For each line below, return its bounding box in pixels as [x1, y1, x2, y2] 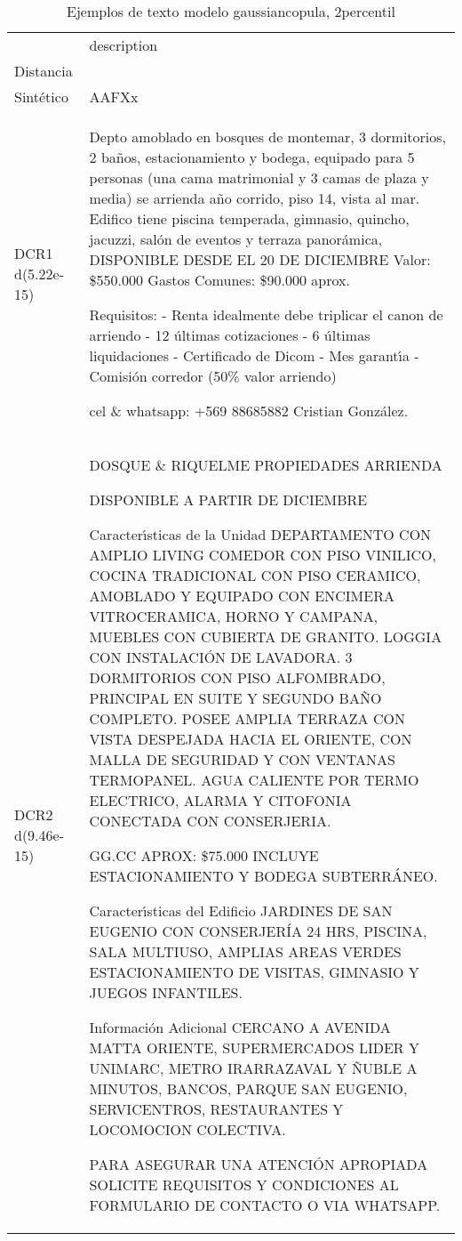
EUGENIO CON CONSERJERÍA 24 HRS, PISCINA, [89, 921, 427, 941]
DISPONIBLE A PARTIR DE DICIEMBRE [89, 489, 368, 510]
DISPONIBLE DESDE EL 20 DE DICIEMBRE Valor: [89, 249, 431, 270]
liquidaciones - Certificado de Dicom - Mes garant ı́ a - [89, 345, 419, 366]
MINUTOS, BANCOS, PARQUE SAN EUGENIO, [89, 1078, 408, 1099]
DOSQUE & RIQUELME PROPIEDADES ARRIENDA [89, 455, 442, 475]
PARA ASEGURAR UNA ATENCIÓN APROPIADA [89, 1154, 428, 1174]
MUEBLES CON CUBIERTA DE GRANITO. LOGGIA [89, 626, 442, 647]
